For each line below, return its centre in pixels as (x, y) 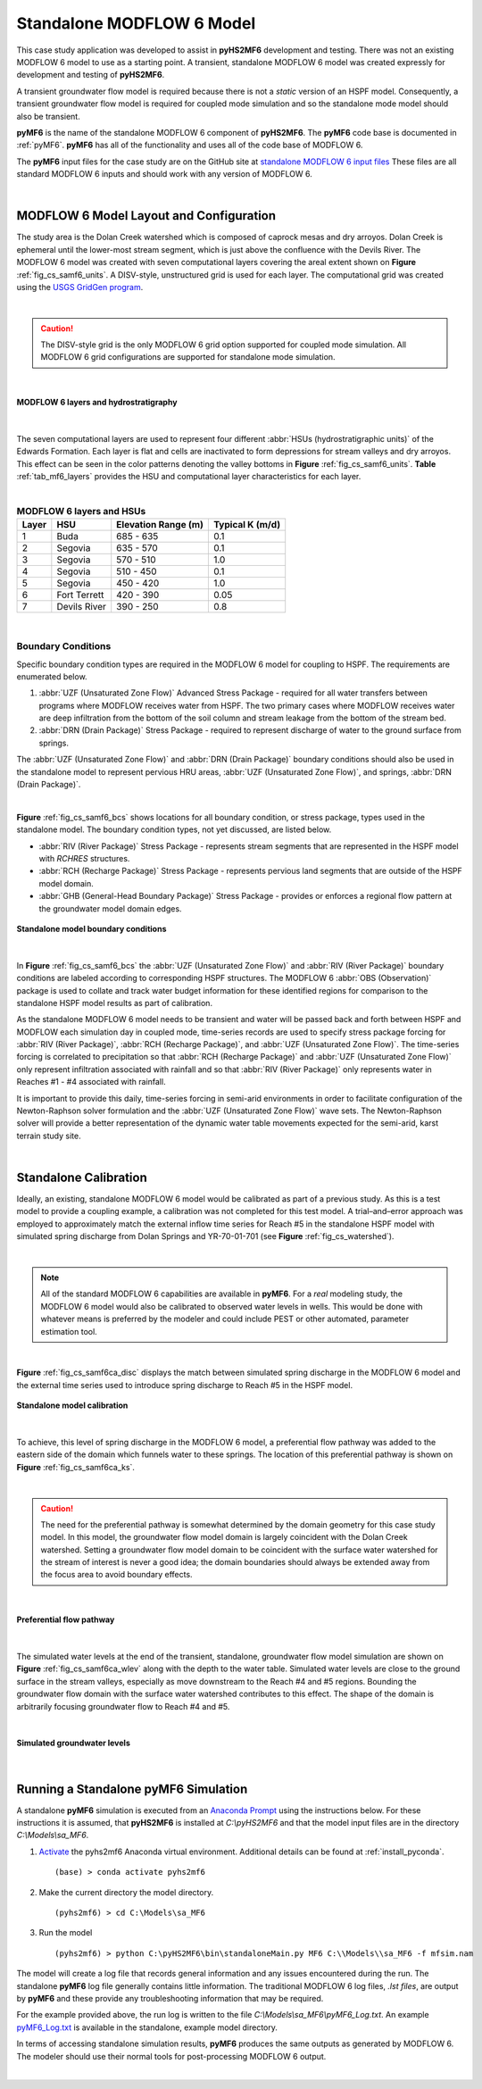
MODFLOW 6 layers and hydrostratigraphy (97, 403)
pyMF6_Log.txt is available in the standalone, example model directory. (147, 2027)
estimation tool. (69, 1331)
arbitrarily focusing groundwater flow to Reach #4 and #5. (123, 1706)
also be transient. (48, 116)
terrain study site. (49, 1136)
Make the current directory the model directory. (126, 1892)
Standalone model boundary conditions (91, 928)
